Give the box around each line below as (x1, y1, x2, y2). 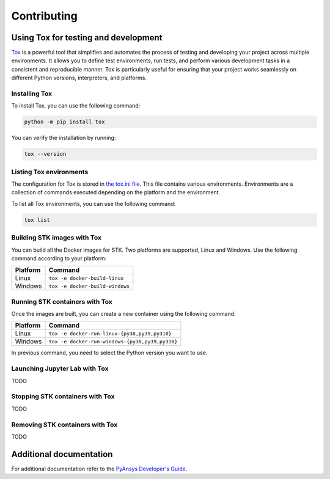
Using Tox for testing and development (11, 32, 163, 43)
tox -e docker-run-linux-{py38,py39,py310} (48, 330, 172, 337)
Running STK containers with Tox (11, 297, 113, 305)
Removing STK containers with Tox (11, 420, 118, 429)
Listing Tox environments (11, 167, 89, 176)
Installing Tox (11, 89, 53, 98)
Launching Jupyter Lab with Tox (11, 364, 109, 373)
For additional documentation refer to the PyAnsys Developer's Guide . (11, 465, 188, 472)
